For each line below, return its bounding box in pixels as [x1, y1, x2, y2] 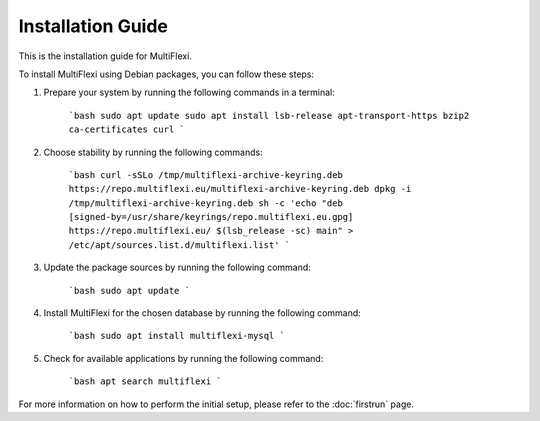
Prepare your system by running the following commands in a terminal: [43, 86, 335, 99]
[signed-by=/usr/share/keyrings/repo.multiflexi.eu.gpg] [68, 211, 354, 223]
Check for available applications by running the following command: [43, 352, 324, 364]
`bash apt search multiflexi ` [68, 376, 222, 387]
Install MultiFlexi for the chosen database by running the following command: [43, 307, 362, 319]
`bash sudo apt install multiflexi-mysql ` [68, 330, 285, 342]
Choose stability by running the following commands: [43, 146, 264, 158]
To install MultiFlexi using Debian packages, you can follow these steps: [18, 68, 315, 80]
